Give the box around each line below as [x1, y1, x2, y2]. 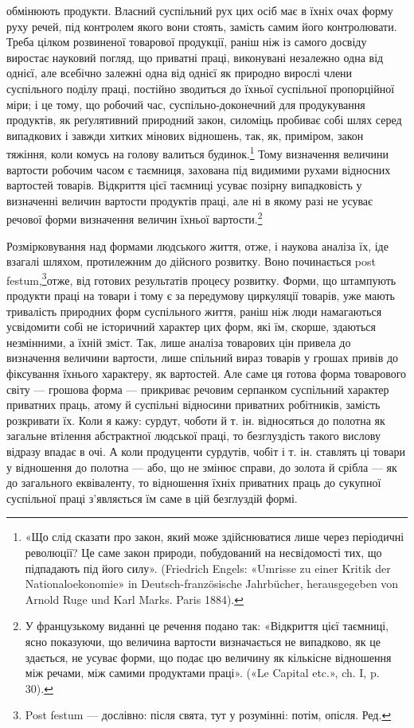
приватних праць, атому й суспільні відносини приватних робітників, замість [6, 396, 381, 413]
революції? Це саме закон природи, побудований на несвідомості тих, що [25, 543, 382, 560]
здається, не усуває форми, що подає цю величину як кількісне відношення [25, 648, 392, 665]
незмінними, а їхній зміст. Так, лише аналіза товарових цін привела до [6, 333, 351, 350]
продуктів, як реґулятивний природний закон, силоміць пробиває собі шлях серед [6, 111, 402, 128]
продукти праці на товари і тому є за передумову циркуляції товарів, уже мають [6, 287, 395, 304]
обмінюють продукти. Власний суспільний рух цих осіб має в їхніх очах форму [6, 2, 393, 18]
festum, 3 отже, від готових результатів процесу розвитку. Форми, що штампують [6, 269, 396, 288]
